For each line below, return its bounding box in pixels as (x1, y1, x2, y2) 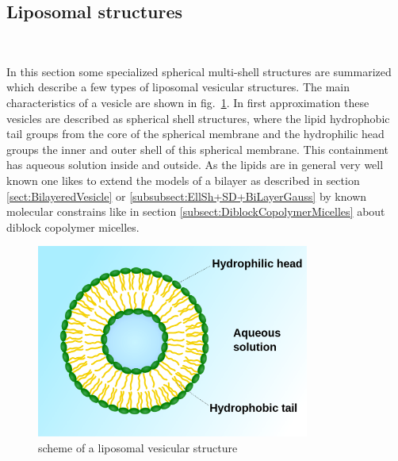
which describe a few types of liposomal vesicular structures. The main (6, 79, 350, 95)
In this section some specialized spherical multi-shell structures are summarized (6, 63, 392, 79)
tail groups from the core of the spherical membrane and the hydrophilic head (6, 125, 385, 142)
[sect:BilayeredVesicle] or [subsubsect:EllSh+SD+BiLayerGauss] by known (6, 187, 367, 204)
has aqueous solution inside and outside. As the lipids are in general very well (6, 156, 384, 173)
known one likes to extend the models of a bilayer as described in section (6, 171, 360, 188)
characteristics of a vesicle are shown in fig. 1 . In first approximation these (6, 94, 369, 110)
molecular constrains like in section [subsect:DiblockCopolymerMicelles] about (6, 203, 385, 220)
